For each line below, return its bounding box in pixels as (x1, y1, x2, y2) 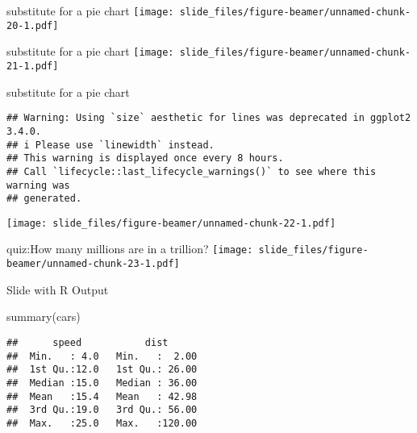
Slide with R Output (6, 281, 109, 298)
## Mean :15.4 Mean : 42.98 (6, 390, 198, 402)
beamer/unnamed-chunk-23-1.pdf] (6, 258, 180, 270)
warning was (6, 179, 70, 191)
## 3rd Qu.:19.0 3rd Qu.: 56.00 (6, 404, 198, 416)
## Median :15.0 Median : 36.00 (6, 377, 198, 389)
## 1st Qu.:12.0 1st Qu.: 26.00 (6, 364, 198, 376)
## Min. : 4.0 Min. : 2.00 (6, 350, 198, 362)
